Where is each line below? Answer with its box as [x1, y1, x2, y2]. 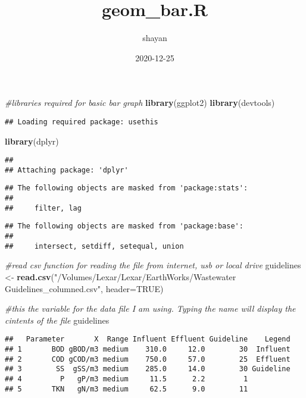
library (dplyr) [5, 134, 59, 147]
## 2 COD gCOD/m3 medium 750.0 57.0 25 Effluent [5, 355, 291, 363]
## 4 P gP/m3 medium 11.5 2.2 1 [5, 375, 248, 383]
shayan [142, 32, 167, 44]
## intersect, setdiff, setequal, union [5, 242, 184, 250]
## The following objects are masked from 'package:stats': [5, 184, 248, 193]
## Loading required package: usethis [5, 117, 158, 126]
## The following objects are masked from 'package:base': [5, 222, 243, 231]
